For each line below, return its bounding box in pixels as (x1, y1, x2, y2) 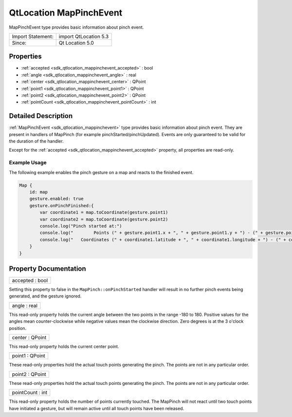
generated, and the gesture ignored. (9, 293, 82, 299)
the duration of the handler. (9, 139, 64, 144)
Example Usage (9, 159, 47, 166)
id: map (29, 190, 48, 194)
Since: (12, 39, 27, 46)
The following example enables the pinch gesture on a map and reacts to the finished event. (9, 169, 194, 175)
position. (9, 325, 27, 331)
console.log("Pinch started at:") (39, 223, 122, 228)
